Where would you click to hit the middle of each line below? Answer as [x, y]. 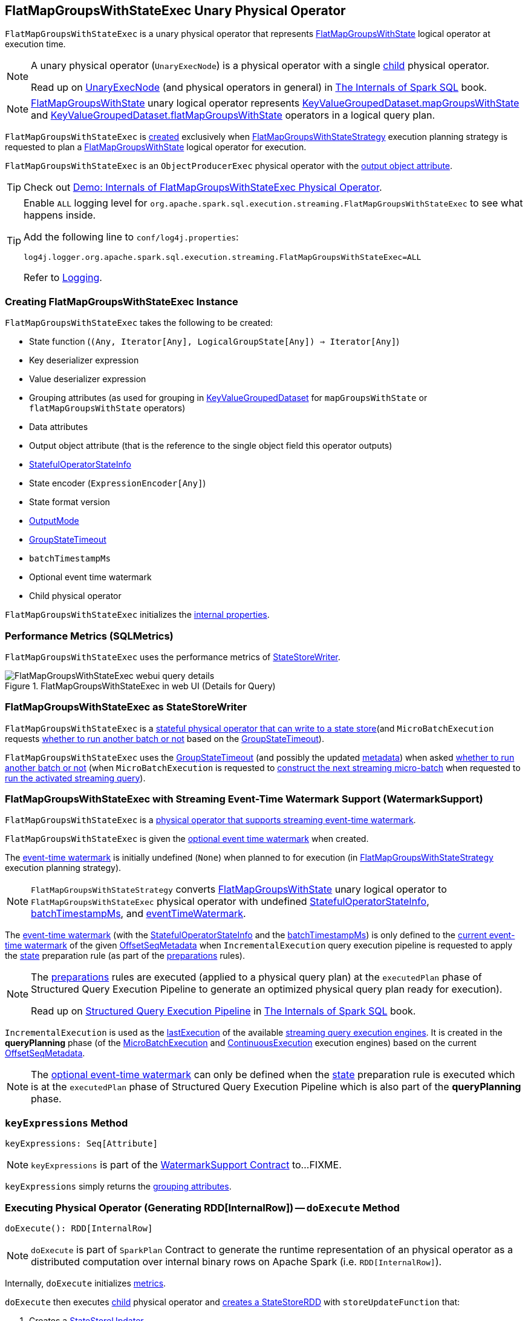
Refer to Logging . [63, 278]
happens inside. [60, 215]
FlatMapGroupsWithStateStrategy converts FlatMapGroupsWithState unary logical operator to [239, 889]
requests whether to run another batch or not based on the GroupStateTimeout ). [165, 738]
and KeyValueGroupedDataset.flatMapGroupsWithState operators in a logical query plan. [233, 115]
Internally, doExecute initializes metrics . [86, 1283]
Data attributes [59, 427]
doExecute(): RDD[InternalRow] [79, 1228]
